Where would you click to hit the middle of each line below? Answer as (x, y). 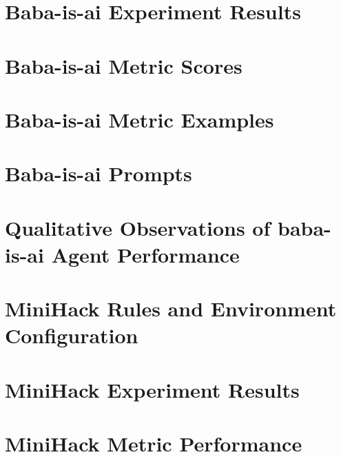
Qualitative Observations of (138, 227)
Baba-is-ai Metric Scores (124, 65)
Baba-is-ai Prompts (99, 173)
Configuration (72, 335)
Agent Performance (145, 254)
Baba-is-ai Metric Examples (139, 119)
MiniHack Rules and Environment (171, 308)
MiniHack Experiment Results (152, 389)
